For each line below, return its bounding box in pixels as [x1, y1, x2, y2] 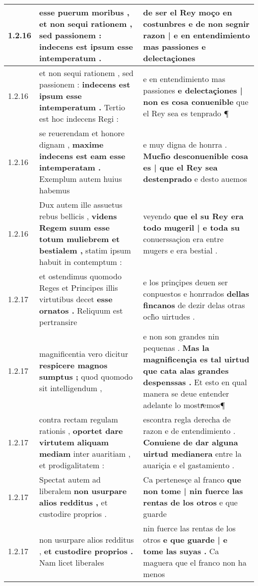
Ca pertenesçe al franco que [143, 474, 241, 485]
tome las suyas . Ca [143, 545, 219, 557]
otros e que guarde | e [143, 534, 228, 545]
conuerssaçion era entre [143, 233, 224, 245]
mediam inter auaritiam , [39, 448, 130, 459]
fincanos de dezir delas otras [143, 299, 245, 311]
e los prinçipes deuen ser [143, 276, 228, 288]
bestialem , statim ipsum [39, 245, 131, 256]
